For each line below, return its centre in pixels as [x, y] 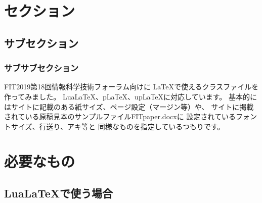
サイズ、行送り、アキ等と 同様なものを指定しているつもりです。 [118, 126]
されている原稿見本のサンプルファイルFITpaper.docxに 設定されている [120, 116]
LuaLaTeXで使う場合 [59, 193]
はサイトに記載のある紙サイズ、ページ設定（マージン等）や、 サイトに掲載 [129, 106]
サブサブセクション [41, 68]
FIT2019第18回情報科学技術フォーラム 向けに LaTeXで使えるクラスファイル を [132, 87]
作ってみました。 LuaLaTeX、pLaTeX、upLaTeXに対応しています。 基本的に [130, 96]
